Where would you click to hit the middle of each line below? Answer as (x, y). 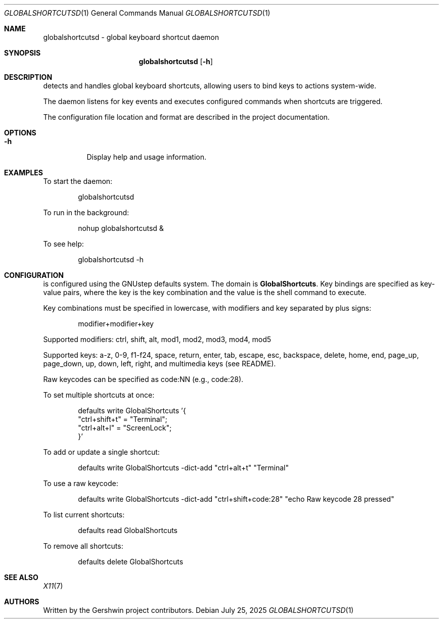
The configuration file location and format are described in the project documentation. (186, 117)
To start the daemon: (78, 181)
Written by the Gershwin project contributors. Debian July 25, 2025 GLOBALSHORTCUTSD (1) (198, 610)
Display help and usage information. (147, 157)
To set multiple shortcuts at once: (99, 395)
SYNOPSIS (23, 53)
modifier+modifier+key (116, 324)
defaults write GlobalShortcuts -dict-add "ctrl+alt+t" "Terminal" (184, 468)
